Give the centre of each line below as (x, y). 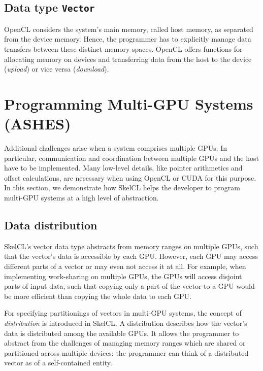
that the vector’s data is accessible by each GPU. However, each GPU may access (131, 256)
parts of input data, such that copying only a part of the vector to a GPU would (129, 286)
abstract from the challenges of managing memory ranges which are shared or (125, 343)
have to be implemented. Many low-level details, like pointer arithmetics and (123, 168)
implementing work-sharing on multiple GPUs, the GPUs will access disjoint (123, 276)
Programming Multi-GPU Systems (129, 103)
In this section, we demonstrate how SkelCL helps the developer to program (122, 188)
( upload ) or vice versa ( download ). (57, 69)
